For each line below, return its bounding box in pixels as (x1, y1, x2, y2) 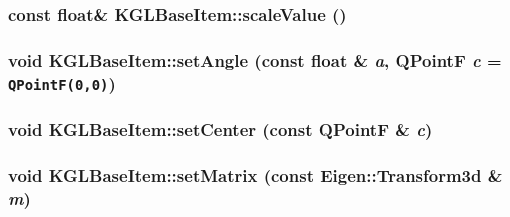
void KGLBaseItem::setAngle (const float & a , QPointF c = (8, 47, 502, 72)
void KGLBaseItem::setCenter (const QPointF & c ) (8, 117, 433, 142)
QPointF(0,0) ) (8, 70, 116, 95)
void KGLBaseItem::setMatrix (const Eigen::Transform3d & (8, 162, 503, 187)
